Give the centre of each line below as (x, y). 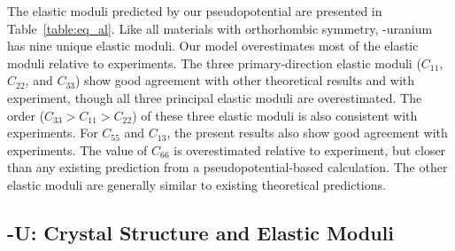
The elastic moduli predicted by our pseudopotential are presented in (195, 11)
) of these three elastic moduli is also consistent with (275, 115)
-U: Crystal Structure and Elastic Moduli (201, 232)
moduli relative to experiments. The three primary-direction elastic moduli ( (214, 63)
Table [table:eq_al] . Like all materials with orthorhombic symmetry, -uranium (220, 28)
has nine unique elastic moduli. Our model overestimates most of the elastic (213, 46)
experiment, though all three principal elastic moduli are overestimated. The (215, 97)
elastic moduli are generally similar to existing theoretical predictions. (197, 184)
